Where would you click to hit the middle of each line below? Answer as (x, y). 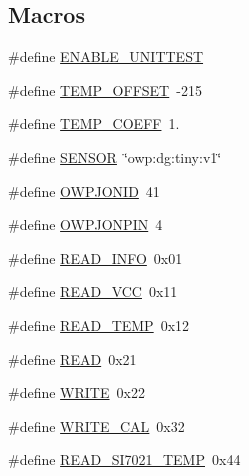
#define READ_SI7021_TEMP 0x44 (124, 459)
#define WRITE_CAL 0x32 (96, 425)
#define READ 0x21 (72, 358)
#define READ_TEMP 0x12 (99, 324)
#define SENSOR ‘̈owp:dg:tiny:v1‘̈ (115, 156)
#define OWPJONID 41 (84, 190)
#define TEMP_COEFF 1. (94, 123)
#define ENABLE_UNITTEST (106, 56)
